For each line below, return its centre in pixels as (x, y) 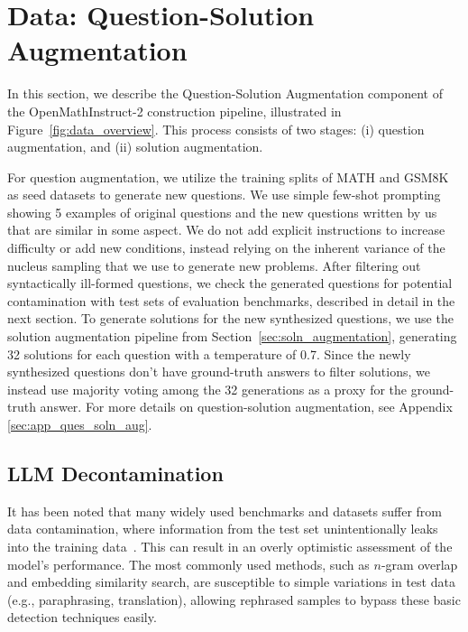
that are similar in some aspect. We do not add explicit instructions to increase (226, 230)
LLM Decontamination (115, 473)
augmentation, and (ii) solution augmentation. (135, 147)
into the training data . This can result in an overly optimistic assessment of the (230, 546)
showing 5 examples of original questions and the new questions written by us (222, 212)
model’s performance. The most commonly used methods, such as (188, 564)
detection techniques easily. (82, 617)
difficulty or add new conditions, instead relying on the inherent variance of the (226, 248)
